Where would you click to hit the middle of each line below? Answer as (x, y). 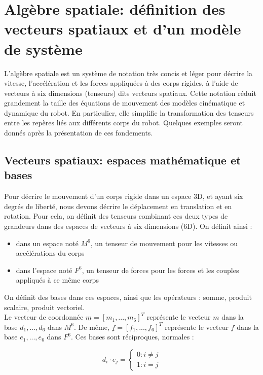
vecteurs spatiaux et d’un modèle (123, 29)
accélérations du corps (50, 253)
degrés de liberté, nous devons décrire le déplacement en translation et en (118, 206)
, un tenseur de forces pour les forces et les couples (160, 270)
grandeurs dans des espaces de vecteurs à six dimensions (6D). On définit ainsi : (128, 226)
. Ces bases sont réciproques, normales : (132, 337)
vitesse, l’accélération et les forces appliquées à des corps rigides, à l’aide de (121, 83)
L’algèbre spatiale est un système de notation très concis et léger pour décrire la (128, 73)
